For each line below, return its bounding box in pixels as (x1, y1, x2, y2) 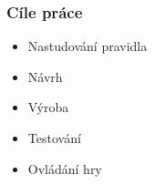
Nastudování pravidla (27, 36, 148, 56)
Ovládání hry (27, 158, 102, 178)
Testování (27, 128, 81, 147)
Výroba (27, 97, 69, 117)
